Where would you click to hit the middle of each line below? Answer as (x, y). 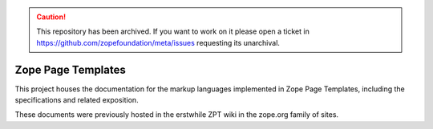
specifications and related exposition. (77, 100)
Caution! (51, 17)
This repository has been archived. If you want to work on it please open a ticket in (173, 31)
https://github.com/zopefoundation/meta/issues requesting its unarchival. (158, 42)
